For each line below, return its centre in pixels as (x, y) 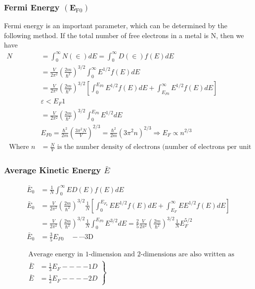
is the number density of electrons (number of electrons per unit (154, 147)
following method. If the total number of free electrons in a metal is (106, 35)
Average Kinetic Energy (53, 169)
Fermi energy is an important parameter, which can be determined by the (116, 25)
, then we (230, 35)
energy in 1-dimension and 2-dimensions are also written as (145, 254)
